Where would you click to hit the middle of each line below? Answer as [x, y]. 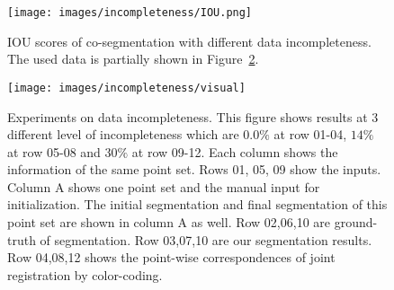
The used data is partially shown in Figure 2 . [133, 59]
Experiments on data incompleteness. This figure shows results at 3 [193, 116]
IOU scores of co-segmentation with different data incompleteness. [189, 41]
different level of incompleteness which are [123, 134]
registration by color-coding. [85, 274]
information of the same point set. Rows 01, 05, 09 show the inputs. [194, 169]
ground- [356, 222]
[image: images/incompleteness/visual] [126, 88]
